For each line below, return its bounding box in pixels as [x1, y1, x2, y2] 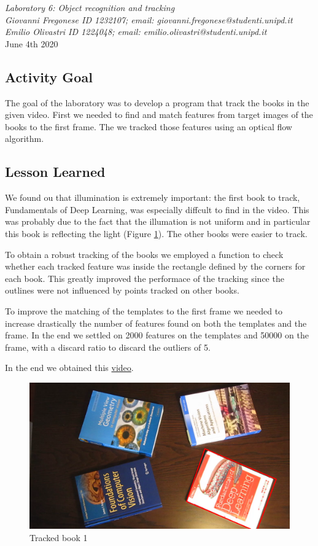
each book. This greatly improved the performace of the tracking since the [5, 271, 284, 284]
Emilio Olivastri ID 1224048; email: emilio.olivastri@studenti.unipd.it [5, 25, 267, 38]
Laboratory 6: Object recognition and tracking [5, 1, 175, 14]
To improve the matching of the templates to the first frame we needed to [5, 304, 283, 317]
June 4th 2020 [5, 37, 58, 50]
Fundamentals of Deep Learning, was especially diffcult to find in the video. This [5, 203, 309, 216]
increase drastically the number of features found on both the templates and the [5, 316, 307, 329]
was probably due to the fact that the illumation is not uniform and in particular [5, 215, 311, 228]
